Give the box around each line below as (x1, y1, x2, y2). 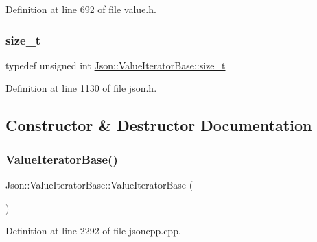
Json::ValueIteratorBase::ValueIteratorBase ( (5, 178, 193, 191)
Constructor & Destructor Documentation (5, 114, 312, 136)
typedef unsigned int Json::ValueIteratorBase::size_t (5, 58, 226, 72)
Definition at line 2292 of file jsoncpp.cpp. (5, 223, 181, 238)
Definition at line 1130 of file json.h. (5, 81, 157, 95)
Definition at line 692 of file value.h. (5, 2, 156, 16)
